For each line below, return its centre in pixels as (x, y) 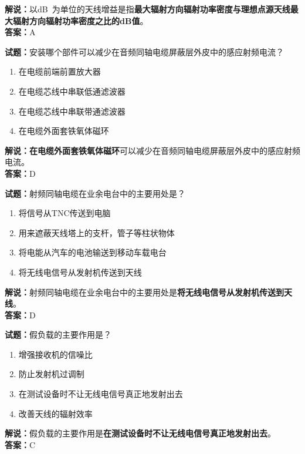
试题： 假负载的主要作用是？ (58, 334)
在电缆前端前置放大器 (60, 71)
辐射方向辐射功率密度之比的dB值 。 (80, 20)
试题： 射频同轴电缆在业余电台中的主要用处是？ (95, 193)
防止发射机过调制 (51, 374)
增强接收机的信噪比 (55, 354)
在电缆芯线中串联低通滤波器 (72, 91)
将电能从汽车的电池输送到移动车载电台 (92, 252)
